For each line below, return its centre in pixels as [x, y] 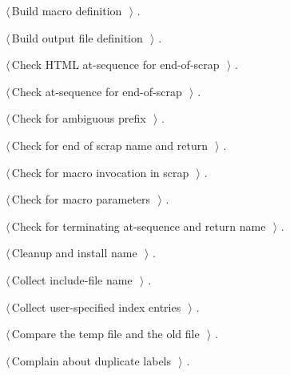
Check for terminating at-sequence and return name [139, 226]
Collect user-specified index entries [96, 306]
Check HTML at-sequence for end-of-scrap [115, 65]
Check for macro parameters [81, 199]
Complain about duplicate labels [91, 360]
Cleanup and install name [74, 253]
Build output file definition [77, 37]
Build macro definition [67, 10]
